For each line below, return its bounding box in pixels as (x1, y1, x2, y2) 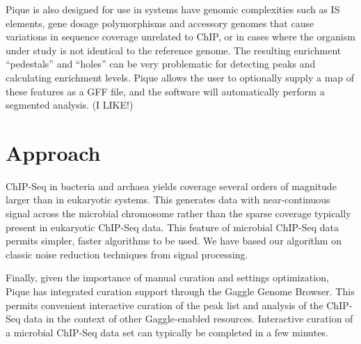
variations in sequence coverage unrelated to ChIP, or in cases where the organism (6, 29, 355, 44)
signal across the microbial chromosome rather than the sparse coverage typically (6, 206, 351, 221)
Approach (6, 138, 101, 166)
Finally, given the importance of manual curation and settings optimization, (6, 270, 329, 285)
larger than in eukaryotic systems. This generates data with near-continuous (6, 192, 330, 207)
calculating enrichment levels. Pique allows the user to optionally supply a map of (6, 70, 355, 84)
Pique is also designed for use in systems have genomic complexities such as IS (6, 2, 340, 16)
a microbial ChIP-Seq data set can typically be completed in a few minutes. (6, 325, 328, 339)
